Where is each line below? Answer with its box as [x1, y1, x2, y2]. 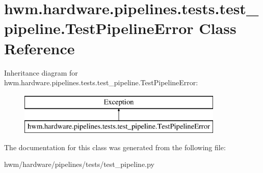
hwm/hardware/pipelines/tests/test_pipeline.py [4, 159, 154, 169]
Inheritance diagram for [4, 67, 78, 78]
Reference [4, 38, 75, 58]
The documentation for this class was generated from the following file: [4, 142, 226, 152]
